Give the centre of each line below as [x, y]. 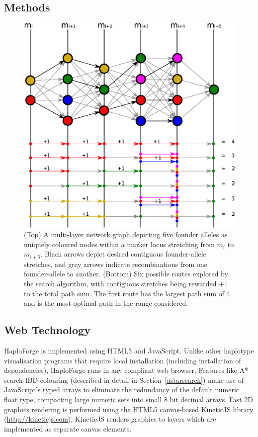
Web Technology [47, 330]
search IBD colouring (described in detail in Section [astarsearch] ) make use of [124, 380]
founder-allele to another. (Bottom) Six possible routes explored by [126, 274]
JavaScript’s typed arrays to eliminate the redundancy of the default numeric [122, 390]
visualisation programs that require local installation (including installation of [123, 360]
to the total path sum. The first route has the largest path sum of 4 [127, 293]
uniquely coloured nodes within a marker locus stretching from [119, 244]
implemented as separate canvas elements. [68, 428]
